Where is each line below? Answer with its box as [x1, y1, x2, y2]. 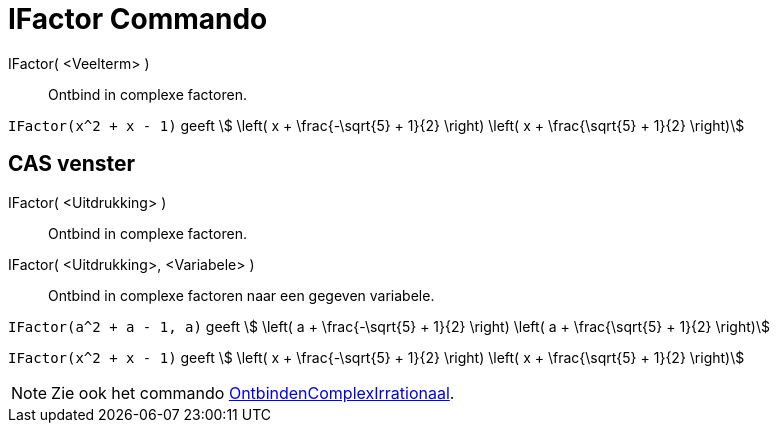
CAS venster [8, 151, 136, 177]
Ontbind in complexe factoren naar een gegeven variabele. [48, 286, 435, 304]
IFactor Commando [8, 2, 268, 36]
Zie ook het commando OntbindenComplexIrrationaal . [51, 382, 455, 403]
